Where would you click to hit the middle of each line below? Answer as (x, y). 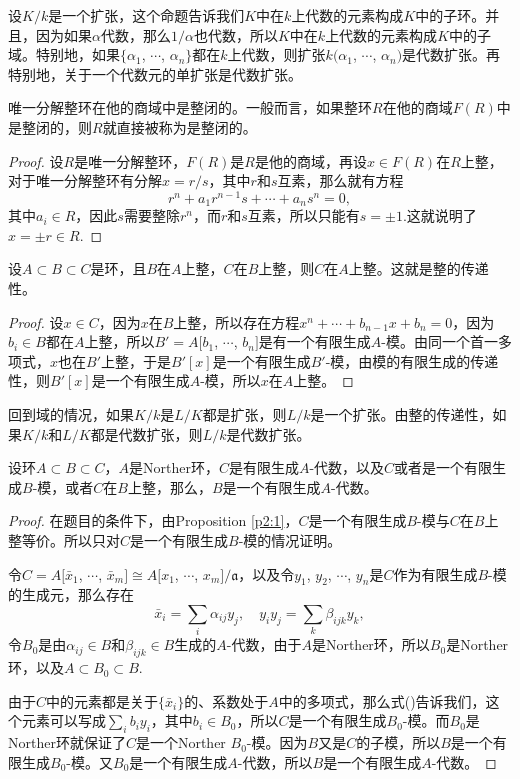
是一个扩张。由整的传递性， (401, 414)
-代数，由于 (264, 644)
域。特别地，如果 (64, 54)
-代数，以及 (347, 467)
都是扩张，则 (244, 414)
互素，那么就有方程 (340, 180)
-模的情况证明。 (290, 540)
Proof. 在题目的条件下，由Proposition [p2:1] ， (153, 520)
